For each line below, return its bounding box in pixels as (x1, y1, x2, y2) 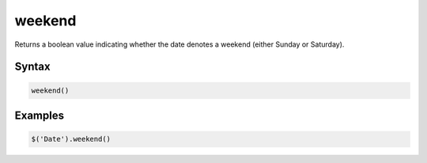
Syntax (14, 60, 51, 74)
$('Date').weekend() (31, 135, 111, 144)
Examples (14, 108, 65, 122)
